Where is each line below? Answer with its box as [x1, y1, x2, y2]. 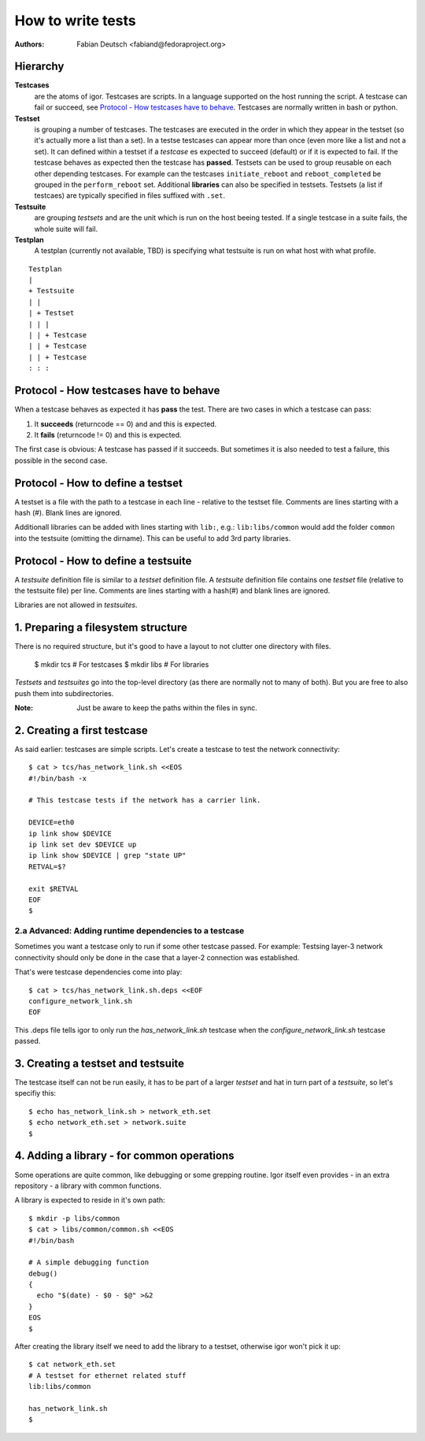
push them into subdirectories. [14, 688, 114, 698]
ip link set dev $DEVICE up [28, 840, 137, 849]
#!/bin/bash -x [28, 773, 87, 783]
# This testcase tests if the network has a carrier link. [28, 796, 261, 805]
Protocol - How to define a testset [14, 476, 183, 490]
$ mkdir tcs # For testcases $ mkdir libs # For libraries [34, 659, 209, 669]
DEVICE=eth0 [28, 818, 75, 827]
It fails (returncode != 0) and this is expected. [34, 430, 182, 439]
